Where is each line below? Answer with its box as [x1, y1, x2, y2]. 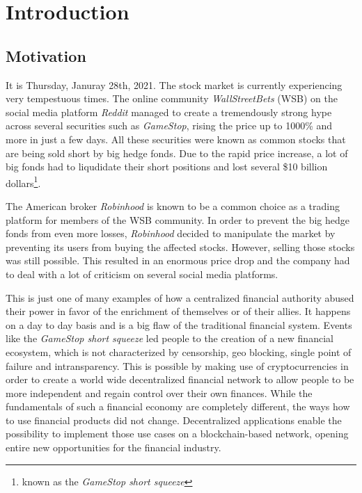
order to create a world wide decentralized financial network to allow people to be [6, 372, 354, 387]
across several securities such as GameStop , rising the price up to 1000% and [6, 118, 333, 133]
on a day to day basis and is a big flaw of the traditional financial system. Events [6, 317, 352, 332]
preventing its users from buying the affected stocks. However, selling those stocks [6, 239, 355, 254]
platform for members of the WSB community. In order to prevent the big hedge [6, 212, 350, 227]
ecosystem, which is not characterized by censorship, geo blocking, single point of [6, 344, 352, 359]
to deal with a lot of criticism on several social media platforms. [6, 266, 278, 281]
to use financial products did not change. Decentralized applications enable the [6, 412, 342, 427]
